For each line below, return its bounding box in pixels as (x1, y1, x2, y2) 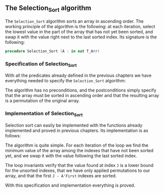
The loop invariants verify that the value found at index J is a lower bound (5, 162, 154, 168)
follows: (5, 133, 21, 138)
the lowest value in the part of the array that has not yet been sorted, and (5, 29, 153, 34)
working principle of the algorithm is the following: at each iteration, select (5, 24, 156, 29)
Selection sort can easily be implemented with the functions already (5, 123, 142, 128)
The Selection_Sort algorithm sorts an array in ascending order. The (5, 18, 144, 24)
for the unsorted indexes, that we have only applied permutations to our (5, 167, 150, 173)
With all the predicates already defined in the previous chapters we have (5, 72, 152, 78)
